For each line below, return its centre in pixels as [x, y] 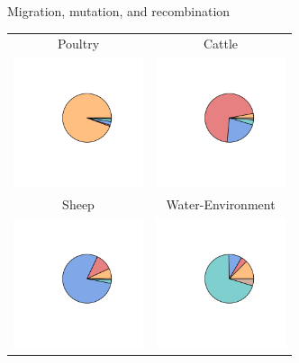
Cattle [221, 44]
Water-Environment [221, 204]
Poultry [78, 44]
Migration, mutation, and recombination [119, 11]
